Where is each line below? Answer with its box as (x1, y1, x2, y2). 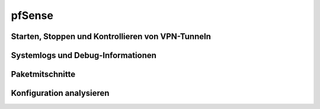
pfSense (11, 9, 53, 22)
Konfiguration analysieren (11, 88, 110, 98)
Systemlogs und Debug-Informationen (11, 50, 157, 60)
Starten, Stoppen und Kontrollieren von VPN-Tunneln (11, 31, 212, 41)
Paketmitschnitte (11, 69, 76, 79)
